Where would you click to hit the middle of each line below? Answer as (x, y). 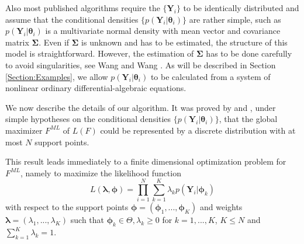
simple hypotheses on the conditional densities (88, 119)
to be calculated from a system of (210, 76)
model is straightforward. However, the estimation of (100, 53)
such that (87, 220)
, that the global (248, 119)
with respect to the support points (67, 207)
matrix (17, 42)
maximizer (24, 130)
